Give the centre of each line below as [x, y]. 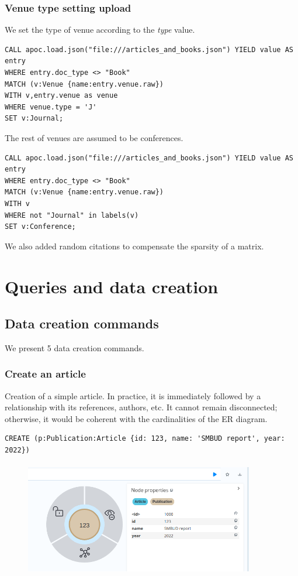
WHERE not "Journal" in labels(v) [72, 215]
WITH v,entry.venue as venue [61, 96]
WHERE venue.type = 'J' [51, 107]
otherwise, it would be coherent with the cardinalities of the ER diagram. [136, 418]
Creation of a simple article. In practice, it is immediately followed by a [133, 395]
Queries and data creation [112, 286]
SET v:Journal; [34, 119]
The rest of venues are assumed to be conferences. [94, 137]
